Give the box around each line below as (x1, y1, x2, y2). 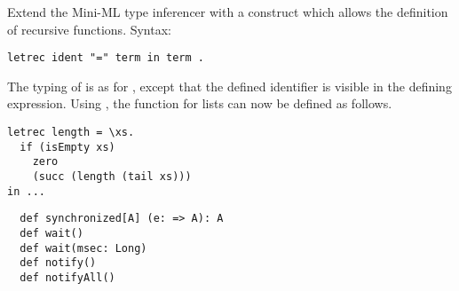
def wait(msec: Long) (20, 241, 147, 255)
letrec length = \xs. (7, 126, 135, 139)
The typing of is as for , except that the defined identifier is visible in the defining (7, 76, 452, 95)
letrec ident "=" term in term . (7, 51, 204, 65)
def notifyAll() (20, 271, 115, 284)
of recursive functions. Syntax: (7, 20, 171, 38)
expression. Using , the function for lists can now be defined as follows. (7, 94, 392, 113)
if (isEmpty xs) (20, 140, 115, 153)
